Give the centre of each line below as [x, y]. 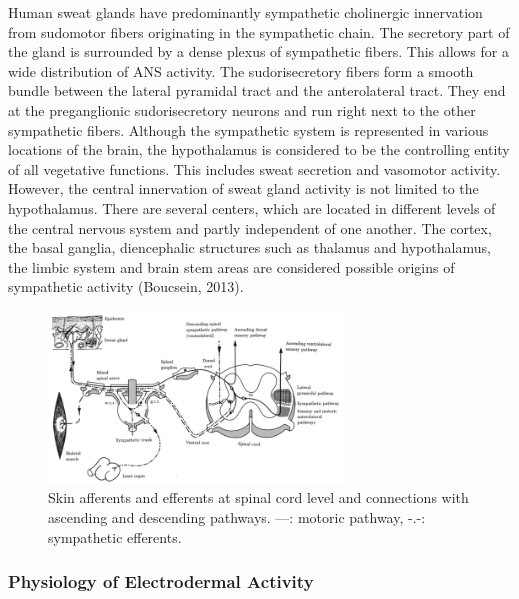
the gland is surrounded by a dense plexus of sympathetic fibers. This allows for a [258, 51]
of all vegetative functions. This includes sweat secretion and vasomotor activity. [254, 168]
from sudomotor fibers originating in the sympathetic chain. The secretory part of [259, 31]
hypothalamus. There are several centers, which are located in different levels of [252, 207]
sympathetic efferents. [115, 536]
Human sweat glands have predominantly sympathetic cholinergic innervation [245, 12]
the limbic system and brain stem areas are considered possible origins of [231, 266]
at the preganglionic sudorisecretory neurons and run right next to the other [242, 109]
